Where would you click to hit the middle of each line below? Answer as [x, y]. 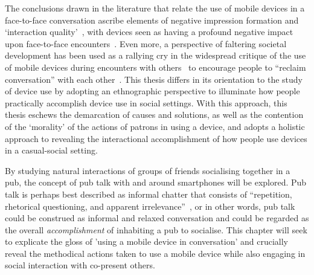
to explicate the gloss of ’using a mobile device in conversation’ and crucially [146, 241]
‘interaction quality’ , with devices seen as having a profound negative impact [149, 32]
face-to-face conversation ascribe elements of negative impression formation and [152, 20]
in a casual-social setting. [51, 150]
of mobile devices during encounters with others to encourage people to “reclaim [155, 67]
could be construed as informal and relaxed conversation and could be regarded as [157, 218]
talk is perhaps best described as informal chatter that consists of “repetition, [149, 194]
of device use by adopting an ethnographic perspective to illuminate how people [152, 91]
